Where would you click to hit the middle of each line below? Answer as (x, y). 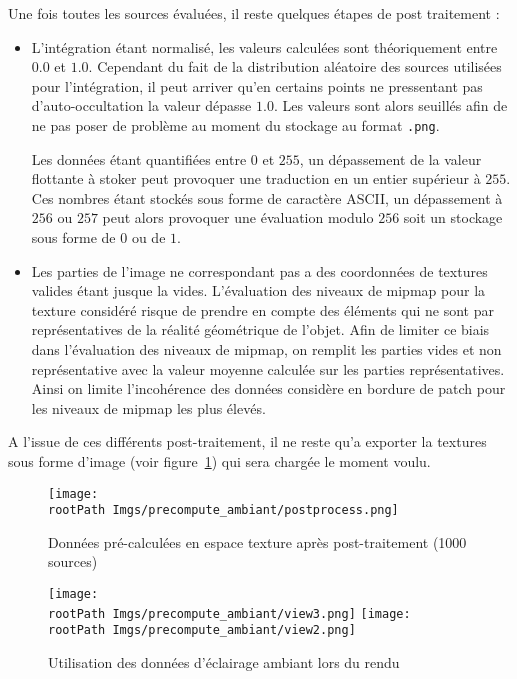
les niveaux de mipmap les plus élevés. (148, 407)
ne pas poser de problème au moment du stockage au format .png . (235, 124)
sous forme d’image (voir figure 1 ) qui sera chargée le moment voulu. (219, 460)
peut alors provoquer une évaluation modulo (238, 217)
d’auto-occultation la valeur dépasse (141, 105)
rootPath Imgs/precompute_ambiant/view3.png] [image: (229, 613)
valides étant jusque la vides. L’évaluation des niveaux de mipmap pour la (258, 290)
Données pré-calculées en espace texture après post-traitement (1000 (257, 541)
